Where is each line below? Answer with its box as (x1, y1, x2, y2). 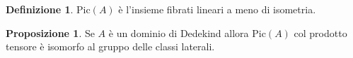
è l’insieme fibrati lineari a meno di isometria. (118, 2, 316, 16)
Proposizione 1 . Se (6, 25, 95, 40)
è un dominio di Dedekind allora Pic (108, 25, 266, 40)
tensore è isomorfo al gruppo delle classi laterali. (6, 39, 215, 54)
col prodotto (294, 25, 347, 40)
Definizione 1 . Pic (6, 2, 91, 16)
